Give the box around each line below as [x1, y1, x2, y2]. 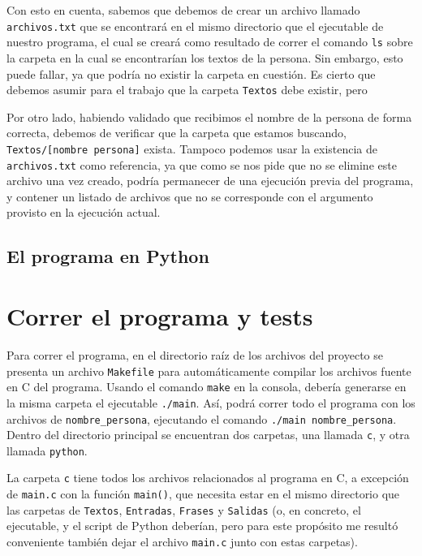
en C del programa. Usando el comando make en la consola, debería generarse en [6, 378, 407, 395]
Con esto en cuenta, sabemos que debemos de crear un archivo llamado [6, 2, 360, 18]
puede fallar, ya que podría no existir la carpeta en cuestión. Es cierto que [6, 65, 376, 82]
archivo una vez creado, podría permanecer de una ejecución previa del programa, [6, 172, 414, 189]
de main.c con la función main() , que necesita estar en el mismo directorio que [6, 485, 400, 502]
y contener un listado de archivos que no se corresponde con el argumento [6, 187, 373, 205]
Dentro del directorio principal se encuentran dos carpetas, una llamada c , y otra [6, 426, 410, 443]
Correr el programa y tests [6, 300, 313, 332]
